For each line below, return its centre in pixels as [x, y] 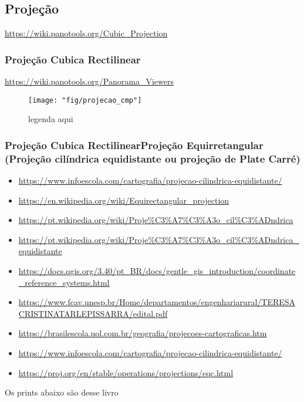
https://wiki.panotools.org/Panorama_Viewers [89, 81]
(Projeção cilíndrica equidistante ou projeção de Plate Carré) [153, 158]
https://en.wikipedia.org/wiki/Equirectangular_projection [124, 200]
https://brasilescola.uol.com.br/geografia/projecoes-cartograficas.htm [143, 333]
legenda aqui [51, 119]
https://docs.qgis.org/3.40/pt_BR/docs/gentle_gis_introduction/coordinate [157, 270]
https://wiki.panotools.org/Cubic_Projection [86, 33]
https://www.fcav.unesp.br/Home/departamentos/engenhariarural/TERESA [157, 302]
